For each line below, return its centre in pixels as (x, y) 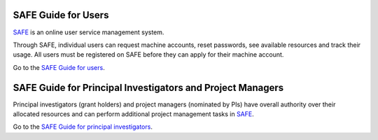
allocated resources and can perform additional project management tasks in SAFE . (134, 114)
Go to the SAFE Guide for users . (59, 67)
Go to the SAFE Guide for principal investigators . (83, 127)
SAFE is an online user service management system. (89, 32)
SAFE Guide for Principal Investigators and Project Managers (148, 87)
